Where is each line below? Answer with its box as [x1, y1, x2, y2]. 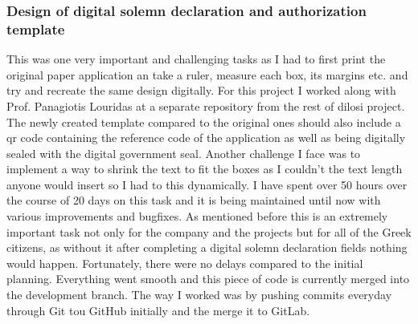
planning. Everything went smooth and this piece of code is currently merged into [6, 270, 410, 287]
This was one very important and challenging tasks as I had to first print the [6, 51, 386, 67]
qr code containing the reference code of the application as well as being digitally [6, 129, 406, 146]
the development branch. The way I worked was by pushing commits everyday [6, 286, 392, 303]
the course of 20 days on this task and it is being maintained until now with [6, 192, 381, 209]
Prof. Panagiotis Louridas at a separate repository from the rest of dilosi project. [6, 97, 405, 114]
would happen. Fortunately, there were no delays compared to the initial [6, 254, 363, 271]
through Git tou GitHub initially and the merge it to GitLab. [6, 302, 310, 318]
